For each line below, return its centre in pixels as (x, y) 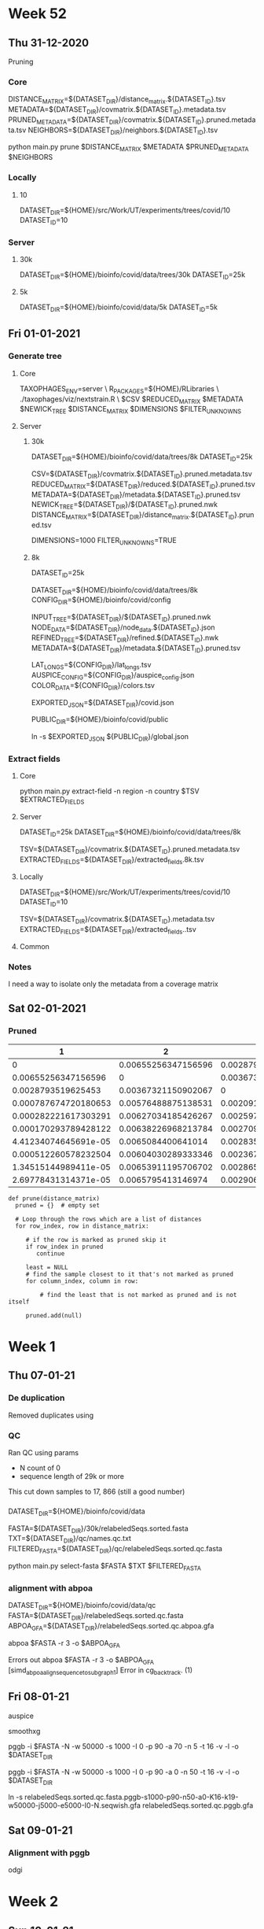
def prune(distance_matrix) (54, 1198)
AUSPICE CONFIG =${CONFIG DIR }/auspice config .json (113, 676)
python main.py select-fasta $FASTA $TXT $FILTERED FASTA (105, 1567)
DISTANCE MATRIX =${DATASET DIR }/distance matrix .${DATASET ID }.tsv (117, 100)
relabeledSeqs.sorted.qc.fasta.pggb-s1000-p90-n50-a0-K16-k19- (132, 1797)
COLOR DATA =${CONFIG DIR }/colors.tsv (93, 686)
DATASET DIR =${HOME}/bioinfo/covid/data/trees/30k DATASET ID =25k (132, 276)
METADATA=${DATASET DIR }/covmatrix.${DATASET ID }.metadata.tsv (117, 110)
